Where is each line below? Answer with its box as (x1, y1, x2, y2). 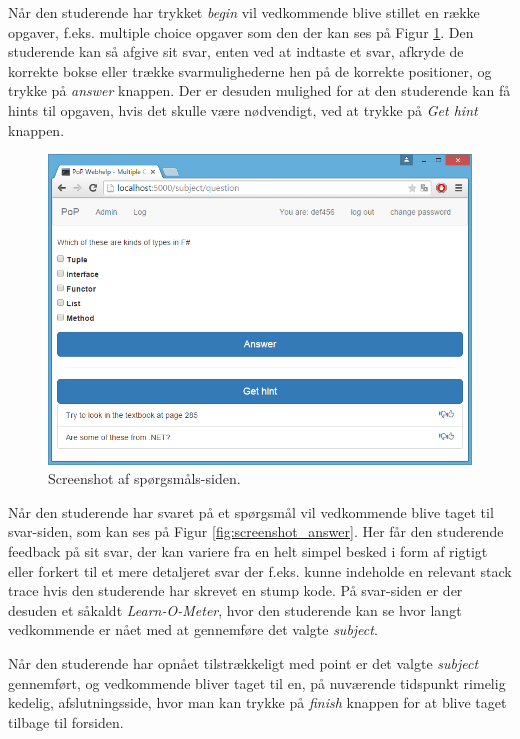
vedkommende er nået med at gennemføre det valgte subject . (8, 619, 378, 640)
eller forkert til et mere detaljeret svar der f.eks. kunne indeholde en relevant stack (8, 560, 512, 581)
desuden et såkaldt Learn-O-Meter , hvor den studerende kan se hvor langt (8, 599, 462, 620)
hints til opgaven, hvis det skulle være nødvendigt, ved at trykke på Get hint (8, 99, 478, 120)
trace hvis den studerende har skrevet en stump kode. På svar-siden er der (8, 580, 463, 601)
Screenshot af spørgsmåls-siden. (48, 468, 241, 489)
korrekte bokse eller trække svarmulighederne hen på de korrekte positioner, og (8, 60, 492, 81)
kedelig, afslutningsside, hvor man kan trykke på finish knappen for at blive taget (8, 692, 507, 713)
